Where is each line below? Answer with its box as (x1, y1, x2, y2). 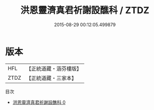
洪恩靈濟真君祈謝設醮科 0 (12, 99, 66, 105)
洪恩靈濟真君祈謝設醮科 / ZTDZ (20, 5, 150, 16)
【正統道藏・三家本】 (26, 74, 77, 81)
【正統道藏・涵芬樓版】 (26, 65, 82, 72)
